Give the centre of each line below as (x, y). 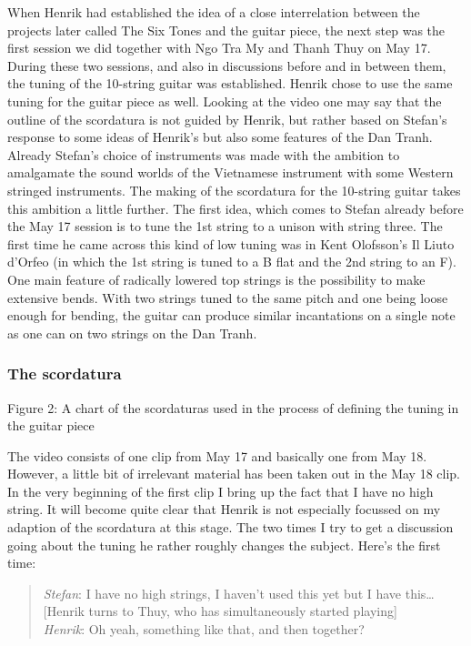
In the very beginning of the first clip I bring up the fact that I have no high (220, 491)
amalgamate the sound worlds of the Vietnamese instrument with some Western (230, 172)
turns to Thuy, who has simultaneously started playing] (243, 611)
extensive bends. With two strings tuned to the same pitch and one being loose (228, 297)
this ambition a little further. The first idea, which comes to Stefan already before (235, 208)
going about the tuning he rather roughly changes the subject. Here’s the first (224, 545)
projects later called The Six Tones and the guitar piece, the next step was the (226, 30)
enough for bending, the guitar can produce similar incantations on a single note (231, 315)
